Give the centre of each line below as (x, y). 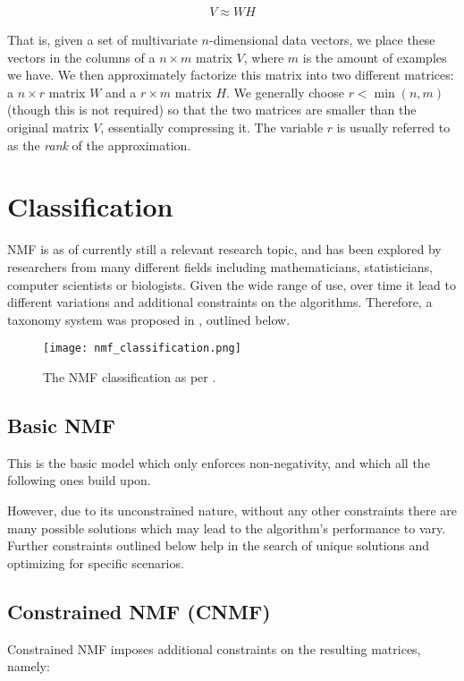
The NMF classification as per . (130, 376)
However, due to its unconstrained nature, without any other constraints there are (232, 510)
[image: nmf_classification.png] (142, 349)
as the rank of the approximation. (99, 145)
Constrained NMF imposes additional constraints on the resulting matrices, (214, 648)
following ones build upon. (79, 480)
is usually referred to (393, 127)
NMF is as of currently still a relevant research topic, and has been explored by (224, 249)
